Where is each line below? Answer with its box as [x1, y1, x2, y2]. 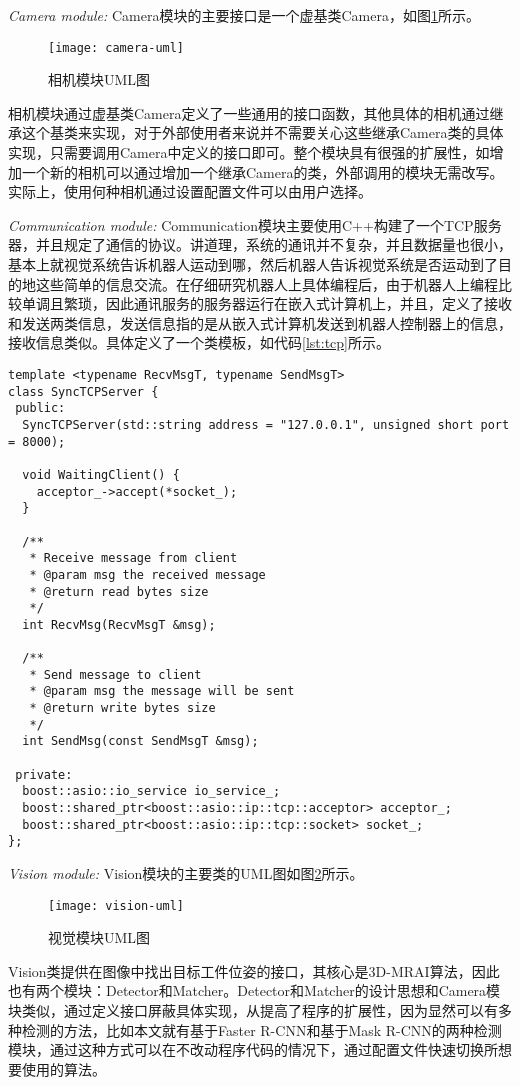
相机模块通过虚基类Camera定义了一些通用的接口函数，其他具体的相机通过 [8, 102, 490, 123]
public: [15, 401, 66, 416]
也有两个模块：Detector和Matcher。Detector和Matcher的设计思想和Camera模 [8, 980, 501, 1001]
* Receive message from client [29, 551, 238, 566]
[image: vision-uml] [48, 898, 185, 913]
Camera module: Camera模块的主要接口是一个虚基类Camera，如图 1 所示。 [8, 5, 480, 25]
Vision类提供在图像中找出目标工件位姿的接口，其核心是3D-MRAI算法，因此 [8, 960, 500, 981]
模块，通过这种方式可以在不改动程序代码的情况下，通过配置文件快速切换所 [8, 1039, 498, 1060]
